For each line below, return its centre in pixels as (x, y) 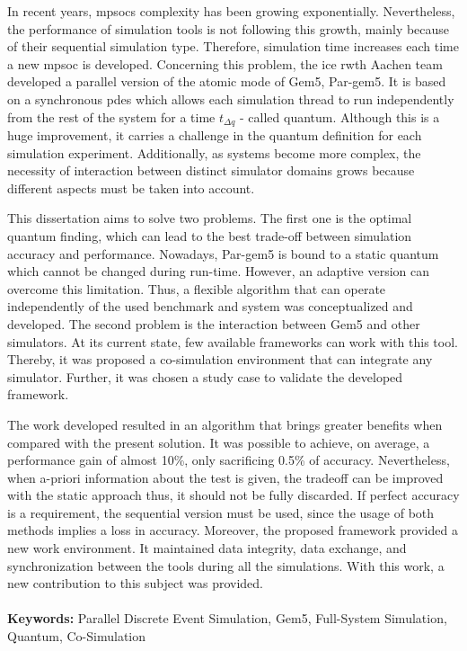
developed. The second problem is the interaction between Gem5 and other (214, 323)
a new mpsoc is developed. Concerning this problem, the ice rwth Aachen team (225, 63)
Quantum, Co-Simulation (77, 636)
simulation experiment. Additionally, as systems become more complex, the (214, 152)
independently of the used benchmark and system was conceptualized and (210, 306)
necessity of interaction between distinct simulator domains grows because (211, 170)
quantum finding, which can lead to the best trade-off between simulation (210, 235)
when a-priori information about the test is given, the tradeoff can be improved (225, 477)
